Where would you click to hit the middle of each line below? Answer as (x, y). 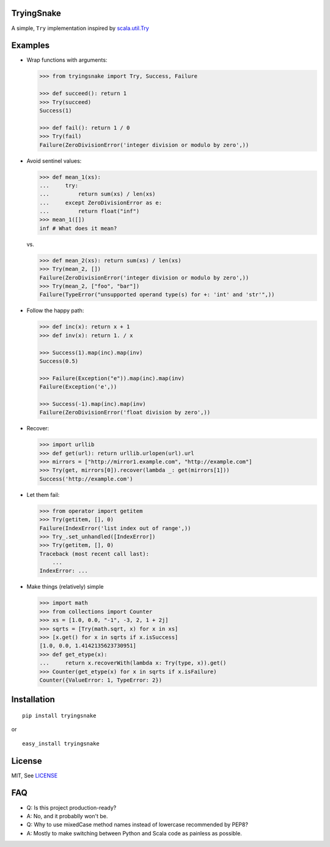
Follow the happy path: (55, 311)
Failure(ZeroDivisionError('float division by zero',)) (125, 412)
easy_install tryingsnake (61, 743)
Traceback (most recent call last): (94, 554)
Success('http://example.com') (86, 479)
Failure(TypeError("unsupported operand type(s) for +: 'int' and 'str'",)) (157, 295)
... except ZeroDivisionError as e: (101, 203)
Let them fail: (43, 494)
